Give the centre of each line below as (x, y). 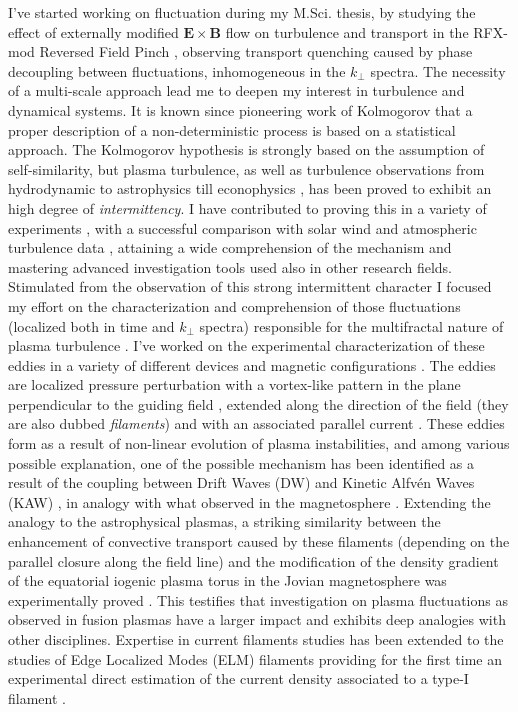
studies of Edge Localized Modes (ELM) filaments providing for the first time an (255, 658)
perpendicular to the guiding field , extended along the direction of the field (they (258, 403)
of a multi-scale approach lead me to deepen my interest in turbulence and (236, 90)
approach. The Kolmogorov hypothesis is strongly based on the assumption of (246, 149)
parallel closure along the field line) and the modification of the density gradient (253, 560)
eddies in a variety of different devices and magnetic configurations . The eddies (252, 364)
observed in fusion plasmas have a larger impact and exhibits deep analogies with (257, 619)
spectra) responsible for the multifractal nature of (351, 325)
